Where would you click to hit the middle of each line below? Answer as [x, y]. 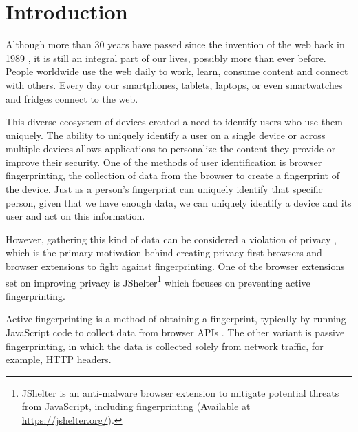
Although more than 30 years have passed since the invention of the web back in [175, 44]
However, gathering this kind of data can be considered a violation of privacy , [171, 239]
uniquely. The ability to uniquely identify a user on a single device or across [166, 135]
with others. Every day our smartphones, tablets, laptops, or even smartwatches [174, 84]
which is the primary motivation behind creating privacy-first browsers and [164, 253]
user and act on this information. [75, 216]
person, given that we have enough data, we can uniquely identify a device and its [179, 202]
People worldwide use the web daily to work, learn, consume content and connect [177, 71]
